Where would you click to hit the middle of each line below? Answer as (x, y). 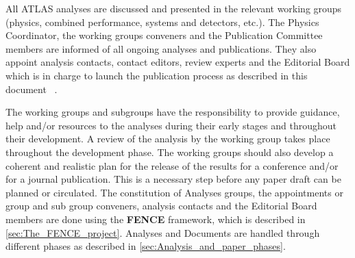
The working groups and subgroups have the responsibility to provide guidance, (173, 112)
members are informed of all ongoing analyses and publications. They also (161, 48)
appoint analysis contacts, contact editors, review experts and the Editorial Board (178, 62)
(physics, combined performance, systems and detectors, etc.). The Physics (162, 22)
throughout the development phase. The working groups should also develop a (170, 152)
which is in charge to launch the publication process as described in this (157, 75)
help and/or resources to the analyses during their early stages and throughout (171, 125)
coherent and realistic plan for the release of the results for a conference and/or (172, 165)
